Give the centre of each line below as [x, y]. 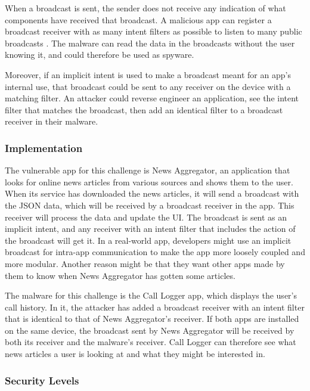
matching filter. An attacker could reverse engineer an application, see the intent [152, 98]
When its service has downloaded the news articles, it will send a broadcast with [152, 193]
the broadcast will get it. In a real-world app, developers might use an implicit [148, 240]
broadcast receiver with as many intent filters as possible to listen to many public [154, 31]
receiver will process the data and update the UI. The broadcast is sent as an [146, 217]
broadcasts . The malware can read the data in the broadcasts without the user [150, 43]
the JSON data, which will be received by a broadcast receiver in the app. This [150, 205]
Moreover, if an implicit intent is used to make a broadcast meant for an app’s [148, 74]
